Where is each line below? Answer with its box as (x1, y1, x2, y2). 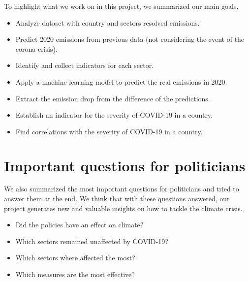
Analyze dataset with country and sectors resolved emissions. (15, 17, 200, 28)
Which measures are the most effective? (15, 269, 135, 280)
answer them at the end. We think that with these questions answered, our (4, 193, 230, 204)
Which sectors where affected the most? (15, 252, 135, 263)
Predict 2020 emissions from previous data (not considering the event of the (15, 34, 245, 44)
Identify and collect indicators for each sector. (15, 60, 154, 70)
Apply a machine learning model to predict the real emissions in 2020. (15, 76, 227, 87)
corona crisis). (15, 43, 58, 54)
